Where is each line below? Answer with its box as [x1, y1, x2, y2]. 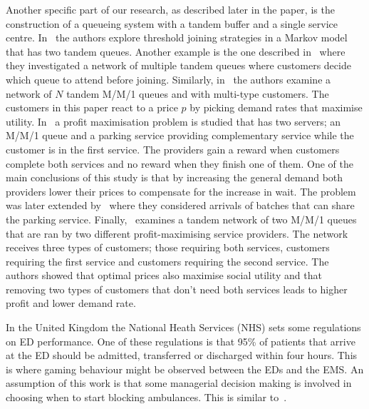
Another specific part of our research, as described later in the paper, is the [6, 2, 335, 16]
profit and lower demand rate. [6, 296, 136, 310]
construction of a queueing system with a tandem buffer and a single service [6, 16, 338, 31]
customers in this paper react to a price [6, 100, 178, 115]
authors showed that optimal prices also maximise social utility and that [6, 268, 322, 283]
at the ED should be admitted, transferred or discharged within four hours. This [6, 348, 358, 363]
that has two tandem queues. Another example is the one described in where [6, 44, 345, 59]
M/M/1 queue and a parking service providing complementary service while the [6, 128, 354, 143]
